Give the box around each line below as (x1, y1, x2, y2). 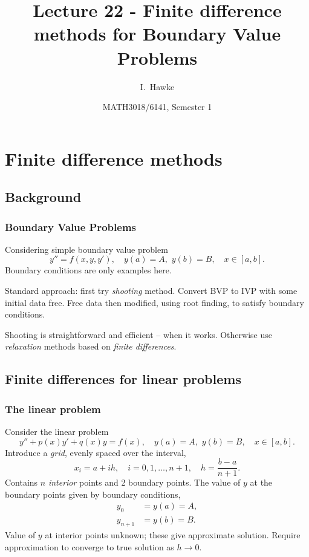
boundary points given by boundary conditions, (5, 487, 181, 500)
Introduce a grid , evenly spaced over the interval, (5, 446, 186, 458)
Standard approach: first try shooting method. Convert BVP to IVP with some (5, 284, 298, 297)
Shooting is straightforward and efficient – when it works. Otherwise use (5, 328, 272, 340)
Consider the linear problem (5, 425, 109, 438)
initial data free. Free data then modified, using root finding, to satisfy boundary (5, 296, 304, 308)
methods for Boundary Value (33, 21, 281, 46)
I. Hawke (140, 80, 175, 93)
